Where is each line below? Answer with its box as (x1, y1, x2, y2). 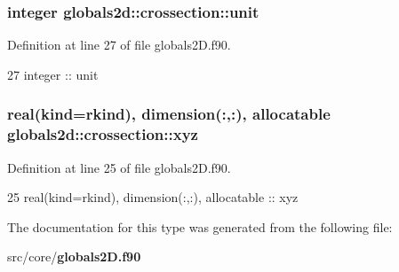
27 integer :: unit (7, 65, 99, 83)
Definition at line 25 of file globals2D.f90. (7, 158, 231, 176)
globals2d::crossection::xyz (7, 123, 198, 145)
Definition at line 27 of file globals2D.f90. (7, 35, 231, 54)
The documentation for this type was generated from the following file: (7, 217, 393, 236)
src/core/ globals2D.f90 (7, 247, 141, 266)
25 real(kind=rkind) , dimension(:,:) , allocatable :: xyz (7, 188, 299, 206)
